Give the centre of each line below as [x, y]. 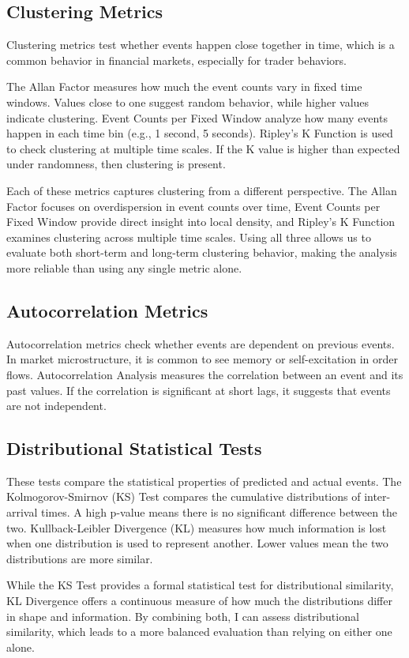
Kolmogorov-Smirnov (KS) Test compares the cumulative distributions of [184, 496]
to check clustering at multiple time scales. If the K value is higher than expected [203, 148]
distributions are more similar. [80, 558]
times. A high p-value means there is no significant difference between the [220, 512]
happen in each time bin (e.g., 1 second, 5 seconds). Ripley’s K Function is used [200, 133]
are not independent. [56, 406]
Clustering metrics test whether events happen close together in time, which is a [201, 45]
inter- [377, 496]
